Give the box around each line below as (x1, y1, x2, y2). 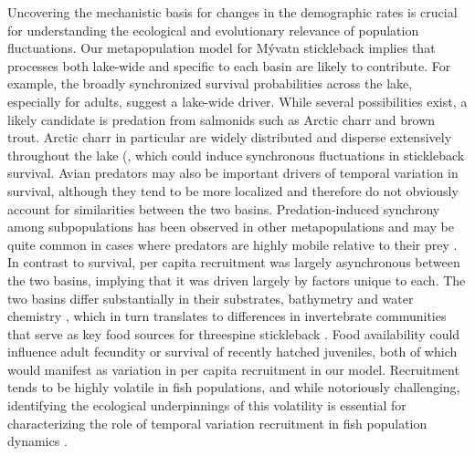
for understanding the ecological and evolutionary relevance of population (7, 20, 419, 39)
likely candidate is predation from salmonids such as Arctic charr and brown (7, 109, 436, 129)
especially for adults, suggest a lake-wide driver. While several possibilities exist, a (7, 91, 468, 110)
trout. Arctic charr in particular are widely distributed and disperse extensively (7, 128, 452, 147)
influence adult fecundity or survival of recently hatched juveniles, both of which (7, 342, 458, 361)
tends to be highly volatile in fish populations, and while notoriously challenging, (7, 378, 460, 397)
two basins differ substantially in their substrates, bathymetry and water (7, 288, 414, 307)
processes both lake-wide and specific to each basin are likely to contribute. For (7, 56, 451, 75)
